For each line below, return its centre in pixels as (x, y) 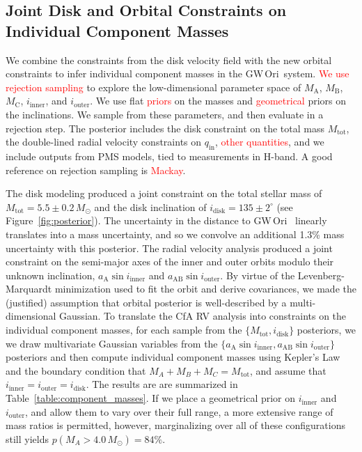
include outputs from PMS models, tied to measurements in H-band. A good (169, 156)
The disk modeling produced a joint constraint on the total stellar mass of (164, 193)
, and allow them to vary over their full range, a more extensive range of (179, 411)
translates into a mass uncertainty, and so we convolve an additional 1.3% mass (175, 234)
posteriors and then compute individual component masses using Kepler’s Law (173, 357)
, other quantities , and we (269, 142)
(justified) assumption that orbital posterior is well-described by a (146, 302)
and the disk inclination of (150, 206)
